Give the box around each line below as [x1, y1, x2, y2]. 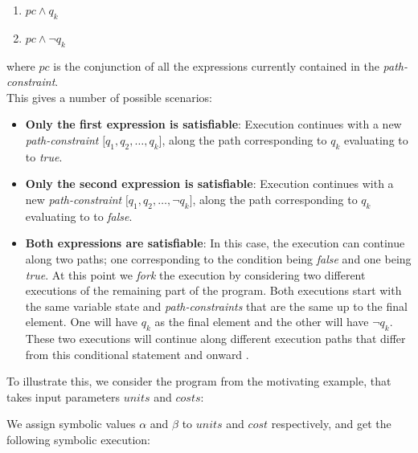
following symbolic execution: [6, 431, 150, 448]
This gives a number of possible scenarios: [6, 88, 213, 105]
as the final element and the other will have [154, 313, 369, 330]
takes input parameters [6, 388, 121, 405]
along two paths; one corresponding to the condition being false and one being [25, 250, 412, 267]
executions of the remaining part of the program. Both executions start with [25, 282, 402, 299]
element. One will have [25, 313, 137, 330]
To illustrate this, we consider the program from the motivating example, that [6, 373, 391, 390]
